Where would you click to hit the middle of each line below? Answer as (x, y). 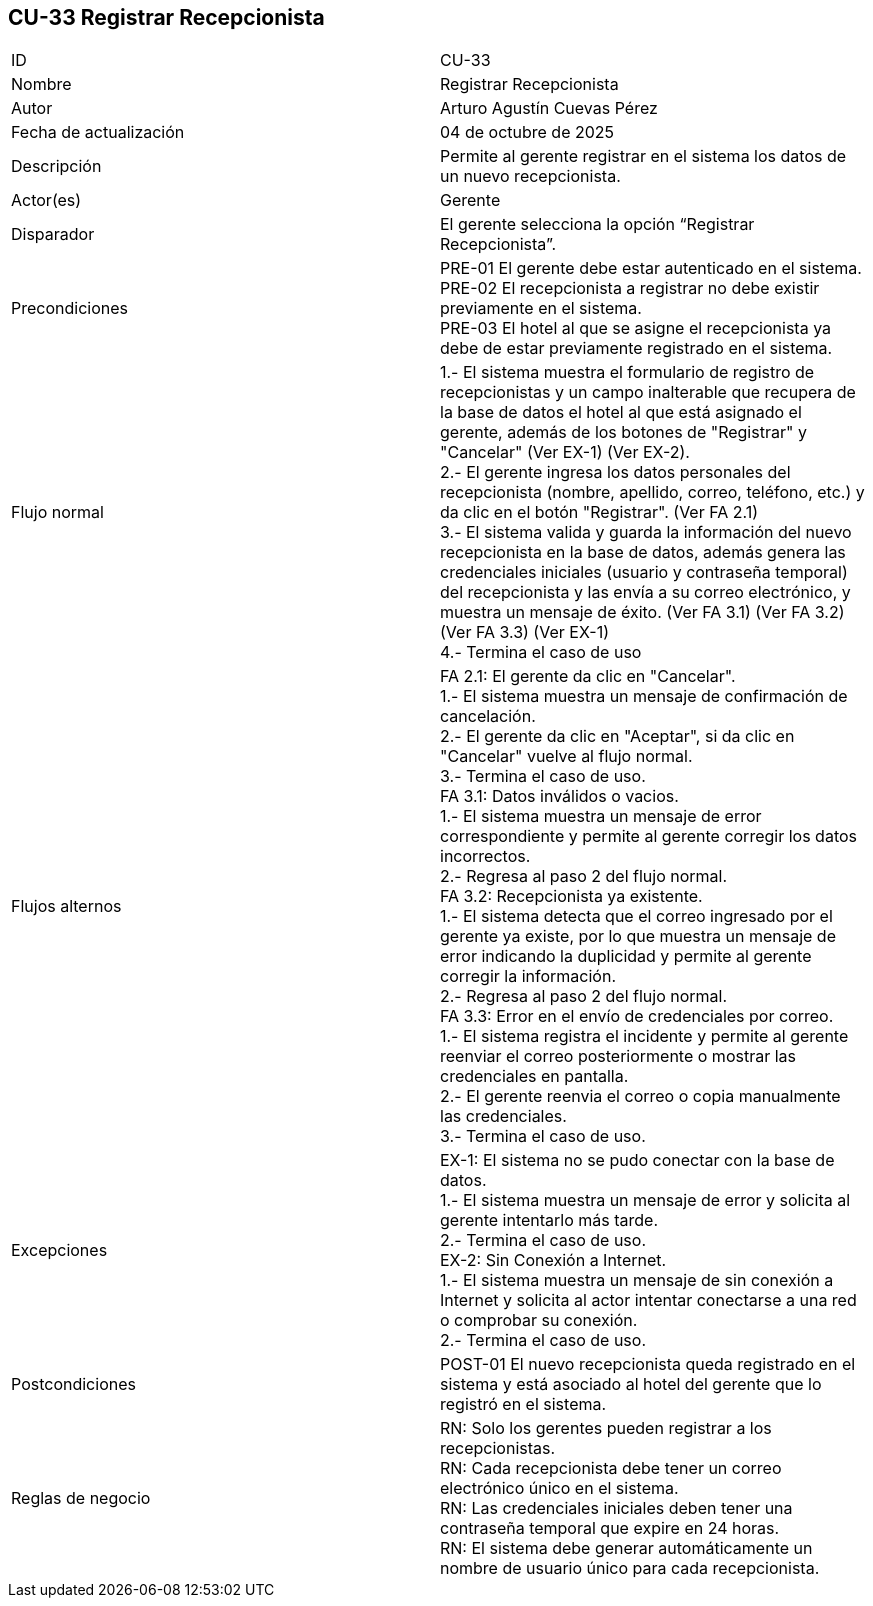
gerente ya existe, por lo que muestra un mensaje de (638, 936)
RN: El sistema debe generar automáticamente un (626, 1548)
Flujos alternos (66, 906)
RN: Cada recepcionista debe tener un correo (611, 1468)
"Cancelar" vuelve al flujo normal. (566, 756)
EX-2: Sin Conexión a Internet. (553, 1260)
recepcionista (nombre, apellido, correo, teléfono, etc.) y (652, 492)
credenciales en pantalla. (534, 1076)
